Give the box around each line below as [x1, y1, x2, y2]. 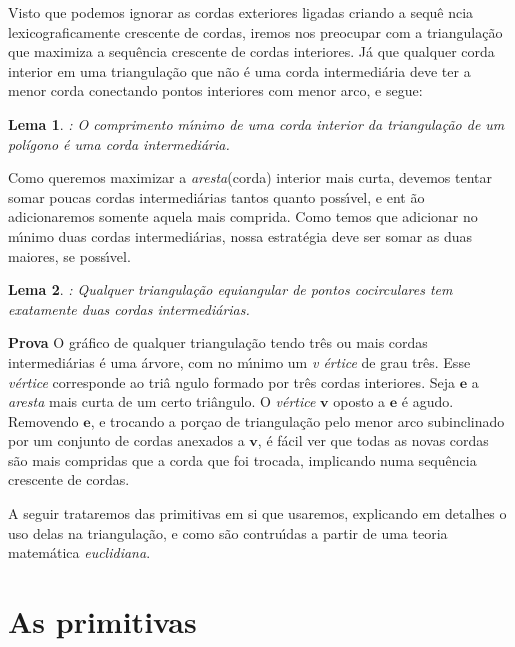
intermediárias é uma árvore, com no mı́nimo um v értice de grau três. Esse [8, 351, 471, 372]
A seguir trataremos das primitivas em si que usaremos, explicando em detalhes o [8, 503, 507, 524]
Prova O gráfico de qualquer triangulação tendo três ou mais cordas [8, 332, 428, 353]
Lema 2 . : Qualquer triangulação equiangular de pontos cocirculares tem [8, 279, 453, 300]
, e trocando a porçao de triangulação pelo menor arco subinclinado [90, 410, 505, 431]
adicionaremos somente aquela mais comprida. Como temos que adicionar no [8, 206, 478, 227]
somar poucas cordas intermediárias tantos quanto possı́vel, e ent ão [8, 186, 425, 207]
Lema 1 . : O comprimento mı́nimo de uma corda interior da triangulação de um [8, 113, 505, 134]
